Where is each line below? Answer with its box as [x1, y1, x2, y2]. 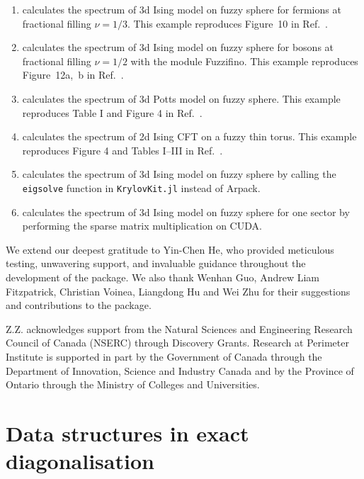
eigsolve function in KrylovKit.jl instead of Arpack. [22, 180, 261, 195]
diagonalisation [6, 446, 154, 475]
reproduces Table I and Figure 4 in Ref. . [22, 105, 203, 120]
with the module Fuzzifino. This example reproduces [130, 53, 358, 68]
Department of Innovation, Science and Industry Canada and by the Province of [6, 363, 354, 378]
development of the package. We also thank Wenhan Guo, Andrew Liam [6, 269, 319, 284]
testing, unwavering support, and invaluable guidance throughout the [6, 256, 306, 271]
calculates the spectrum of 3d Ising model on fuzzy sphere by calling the [22, 167, 336, 181]
